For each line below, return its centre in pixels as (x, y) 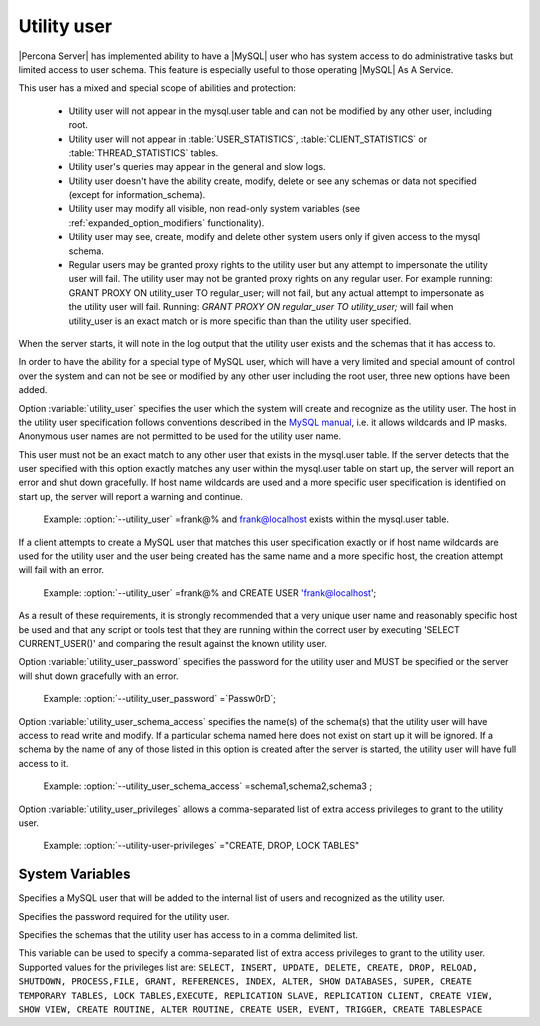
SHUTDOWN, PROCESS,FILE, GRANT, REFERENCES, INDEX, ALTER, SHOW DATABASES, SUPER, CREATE (245, 981)
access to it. (43, 763)
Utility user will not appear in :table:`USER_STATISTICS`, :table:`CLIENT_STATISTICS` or (248, 139)
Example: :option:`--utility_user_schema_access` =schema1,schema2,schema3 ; (208, 786)
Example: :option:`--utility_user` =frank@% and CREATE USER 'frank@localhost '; (210, 592)
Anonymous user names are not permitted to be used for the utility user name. (180, 436)
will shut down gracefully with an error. (98, 676)
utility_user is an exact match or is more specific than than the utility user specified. (240, 321)
